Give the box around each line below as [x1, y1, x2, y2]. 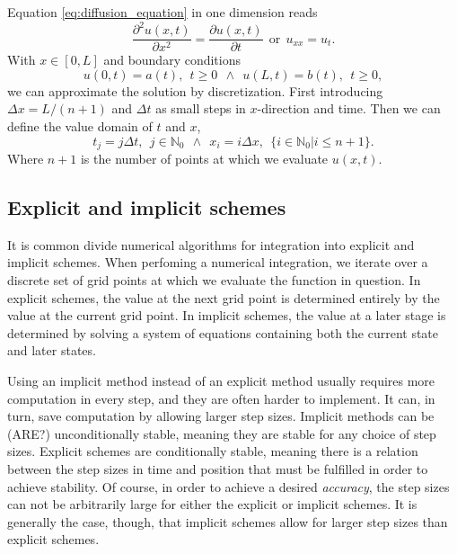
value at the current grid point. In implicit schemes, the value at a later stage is [7, 306, 446, 325]
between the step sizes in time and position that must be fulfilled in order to [7, 459, 428, 478]
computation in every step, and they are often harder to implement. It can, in [7, 389, 435, 407]
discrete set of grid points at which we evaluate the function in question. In [7, 270, 421, 289]
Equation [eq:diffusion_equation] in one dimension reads [7, 3, 318, 21]
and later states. [7, 341, 96, 360]
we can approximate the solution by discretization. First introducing [7, 81, 383, 100]
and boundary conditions [103, 50, 242, 69]
